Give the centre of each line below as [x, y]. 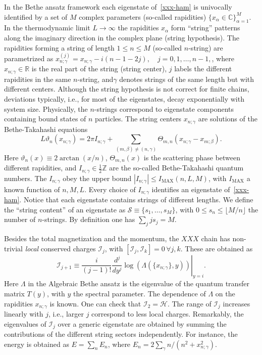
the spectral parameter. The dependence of [140, 293]
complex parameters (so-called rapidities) [143, 16]
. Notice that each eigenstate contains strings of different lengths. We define [136, 199]
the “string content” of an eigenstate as [65, 209]
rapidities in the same [38, 79]
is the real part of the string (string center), [99, 69]
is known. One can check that [95, 303]
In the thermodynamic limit [47, 28]
